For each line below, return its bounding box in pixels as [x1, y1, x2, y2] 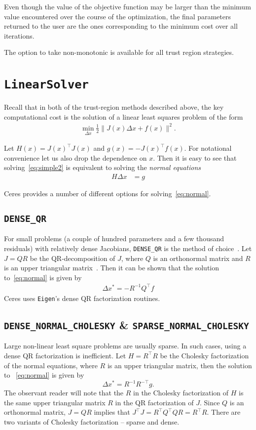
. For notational [184, 143, 232, 153]
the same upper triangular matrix [4, 397, 106, 407]
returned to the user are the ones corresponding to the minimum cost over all [4, 21, 238, 31]
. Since [199, 397, 220, 407]
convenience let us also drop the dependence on [4, 152, 147, 163]
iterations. [4, 30, 35, 41]
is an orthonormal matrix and [153, 253, 243, 263]
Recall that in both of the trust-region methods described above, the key [4, 102, 224, 112]
